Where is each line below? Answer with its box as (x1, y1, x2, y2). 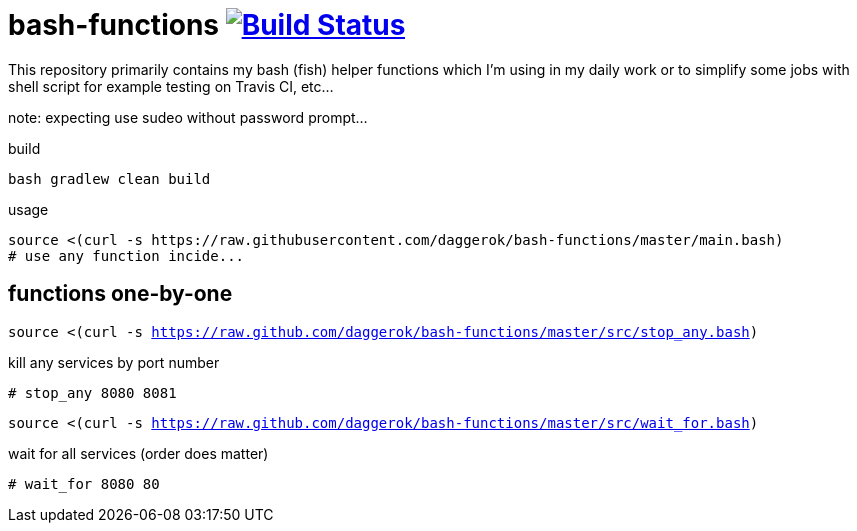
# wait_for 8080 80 (8, 475, 160, 492)
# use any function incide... (8, 247, 245, 264)
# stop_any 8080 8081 (8, 384, 177, 401)
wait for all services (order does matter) (8, 444, 269, 462)
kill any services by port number (8, 353, 220, 371)
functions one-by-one (8, 281, 233, 307)
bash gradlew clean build (8, 170, 211, 187)
